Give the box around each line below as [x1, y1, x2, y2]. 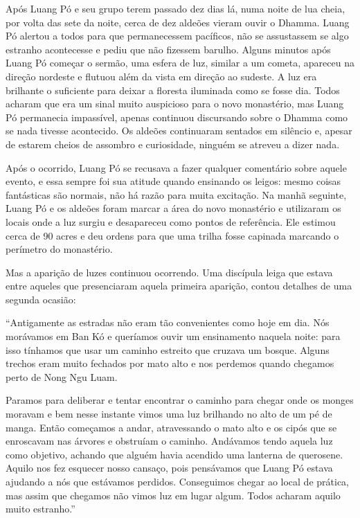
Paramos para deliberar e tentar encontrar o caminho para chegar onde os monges [6, 393, 354, 407]
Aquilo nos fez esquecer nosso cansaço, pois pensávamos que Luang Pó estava [6, 461, 333, 475]
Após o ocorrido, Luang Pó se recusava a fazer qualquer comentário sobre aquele [6, 160, 347, 175]
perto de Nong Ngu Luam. [6, 369, 118, 384]
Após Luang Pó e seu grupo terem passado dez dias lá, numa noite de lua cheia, [6, 1, 345, 15]
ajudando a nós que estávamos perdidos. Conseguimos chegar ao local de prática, [6, 474, 350, 488]
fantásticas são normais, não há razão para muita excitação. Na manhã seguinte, [6, 187, 347, 202]
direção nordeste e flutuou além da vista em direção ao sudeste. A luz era [6, 69, 317, 83]
